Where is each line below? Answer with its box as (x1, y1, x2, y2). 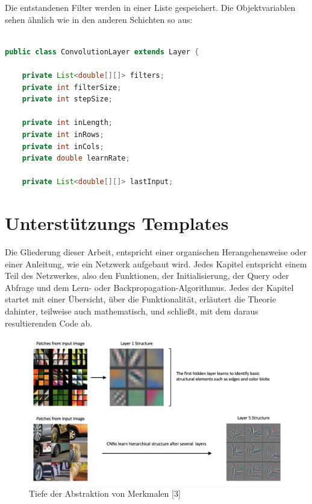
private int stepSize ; (22, 95, 113, 104)
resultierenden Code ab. (5, 316, 93, 329)
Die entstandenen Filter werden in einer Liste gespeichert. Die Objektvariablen (5, 1, 296, 13)
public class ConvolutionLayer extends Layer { (5, 47, 199, 56)
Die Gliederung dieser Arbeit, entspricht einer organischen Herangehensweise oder (5, 246, 307, 258)
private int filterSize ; (22, 83, 122, 92)
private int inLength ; (22, 118, 113, 127)
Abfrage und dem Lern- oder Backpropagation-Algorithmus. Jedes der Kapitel (5, 281, 294, 293)
